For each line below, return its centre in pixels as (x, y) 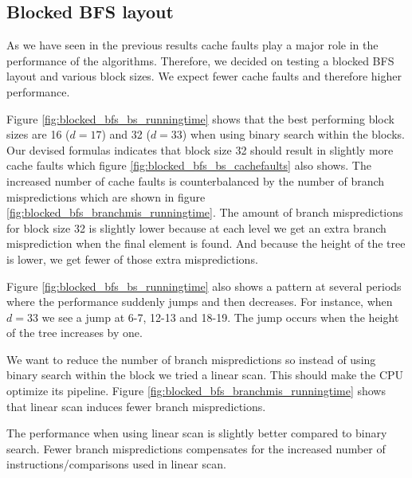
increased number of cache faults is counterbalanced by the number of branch (196, 180)
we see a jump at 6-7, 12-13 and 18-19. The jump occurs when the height (220, 317)
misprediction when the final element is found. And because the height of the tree (206, 243)
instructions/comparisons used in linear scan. (116, 464)
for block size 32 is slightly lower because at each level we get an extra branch (196, 227)
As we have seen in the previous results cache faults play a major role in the (192, 45)
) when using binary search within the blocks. (293, 134)
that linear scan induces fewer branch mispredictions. (136, 406)
